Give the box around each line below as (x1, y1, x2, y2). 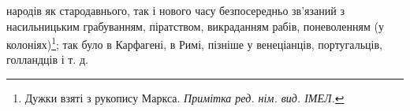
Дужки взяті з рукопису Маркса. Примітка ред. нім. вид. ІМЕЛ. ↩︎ (24, 90, 345, 106)
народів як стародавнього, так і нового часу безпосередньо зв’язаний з (6, 2, 345, 18)
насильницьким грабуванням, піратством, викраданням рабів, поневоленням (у (6, 17, 384, 34)
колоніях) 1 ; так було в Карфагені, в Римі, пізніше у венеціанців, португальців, (6, 34, 382, 52)
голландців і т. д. (6, 51, 88, 68)
